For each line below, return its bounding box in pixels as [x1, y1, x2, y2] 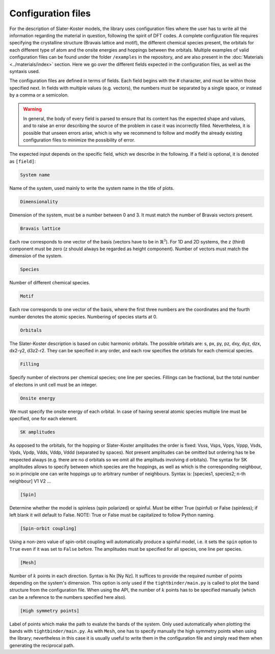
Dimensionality [20, 199, 58, 204]
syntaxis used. [9, 68, 40, 74]
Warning [23, 106, 42, 112]
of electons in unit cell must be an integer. [9, 381, 98, 387]
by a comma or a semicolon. [9, 92, 69, 98]
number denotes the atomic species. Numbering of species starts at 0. [9, 313, 158, 320]
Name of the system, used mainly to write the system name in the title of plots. [9, 185, 174, 191]
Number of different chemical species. [9, 280, 90, 286]
